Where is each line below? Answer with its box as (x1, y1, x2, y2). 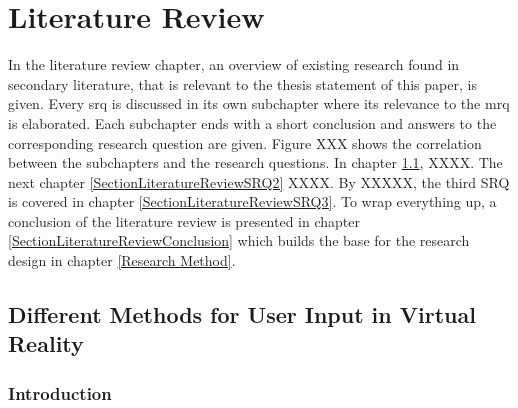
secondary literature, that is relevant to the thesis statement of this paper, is (8, 73, 477, 94)
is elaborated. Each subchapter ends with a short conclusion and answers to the (8, 112, 497, 133)
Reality (8, 328, 84, 359)
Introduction (8, 380, 112, 405)
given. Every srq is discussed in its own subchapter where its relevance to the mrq (8, 93, 510, 114)
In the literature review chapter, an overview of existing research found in (8, 54, 460, 75)
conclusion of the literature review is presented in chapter (8, 210, 360, 231)
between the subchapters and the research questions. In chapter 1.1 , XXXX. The (8, 152, 503, 173)
